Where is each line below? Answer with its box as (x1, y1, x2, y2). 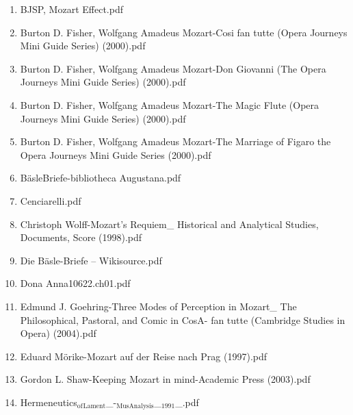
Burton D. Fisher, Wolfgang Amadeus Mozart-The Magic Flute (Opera (20, 97, 319, 112)
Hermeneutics (20, 394, 77, 409)
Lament (83, 403, 106, 410)
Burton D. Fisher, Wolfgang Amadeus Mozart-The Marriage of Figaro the (20, 134, 331, 149)
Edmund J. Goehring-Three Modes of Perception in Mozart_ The (20, 299, 297, 313)
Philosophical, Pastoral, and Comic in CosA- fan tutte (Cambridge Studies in (20, 312, 345, 327)
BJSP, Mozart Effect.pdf (20, 2, 123, 16)
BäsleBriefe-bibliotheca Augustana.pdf (20, 171, 181, 185)
